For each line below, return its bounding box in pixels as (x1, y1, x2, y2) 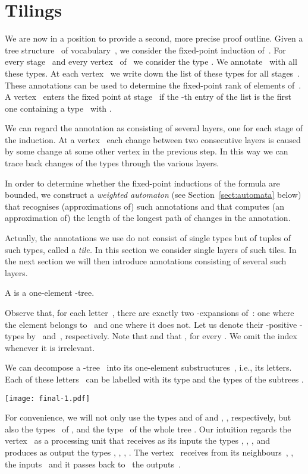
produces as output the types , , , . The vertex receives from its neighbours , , (5, 446, 294, 458)
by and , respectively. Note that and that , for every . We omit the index (27, 330, 297, 342)
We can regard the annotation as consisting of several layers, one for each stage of (5, 122, 303, 134)
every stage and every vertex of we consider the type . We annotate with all (5, 55, 297, 68)
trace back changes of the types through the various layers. (5, 157, 219, 169)
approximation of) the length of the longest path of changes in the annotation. (5, 211, 291, 224)
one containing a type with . (5, 102, 112, 114)
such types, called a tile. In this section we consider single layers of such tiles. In (5, 243, 297, 255)
